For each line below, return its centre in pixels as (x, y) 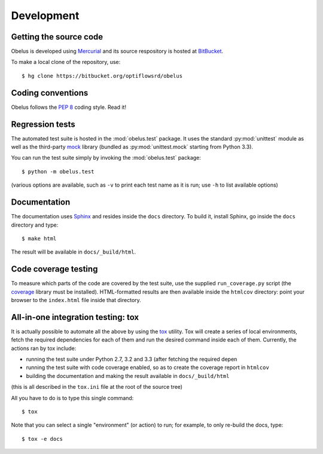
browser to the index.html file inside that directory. (76, 300)
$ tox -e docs (42, 439)
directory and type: (35, 225)
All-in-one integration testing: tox (75, 317)
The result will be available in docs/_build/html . (74, 252)
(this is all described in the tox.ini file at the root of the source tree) (97, 387)
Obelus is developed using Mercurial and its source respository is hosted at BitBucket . (117, 51)
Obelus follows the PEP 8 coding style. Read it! (69, 107)
